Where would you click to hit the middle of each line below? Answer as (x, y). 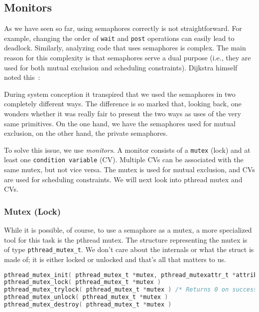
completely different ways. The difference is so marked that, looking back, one (123, 104)
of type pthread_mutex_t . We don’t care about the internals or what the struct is (129, 249)
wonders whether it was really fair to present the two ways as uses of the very (123, 114)
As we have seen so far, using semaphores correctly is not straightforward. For (123, 28)
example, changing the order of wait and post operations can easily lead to (119, 38)
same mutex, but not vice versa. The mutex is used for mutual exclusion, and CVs (129, 169)
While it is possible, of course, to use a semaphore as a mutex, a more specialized (128, 230)
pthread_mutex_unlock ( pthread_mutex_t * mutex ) (86, 297)
